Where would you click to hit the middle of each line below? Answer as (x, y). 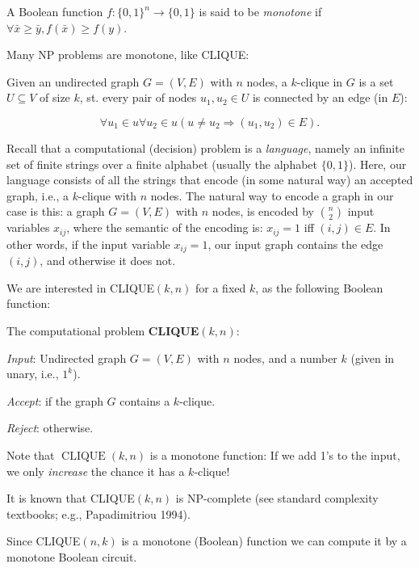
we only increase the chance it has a (96, 471)
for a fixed (221, 287)
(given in (373, 358)
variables (28, 227)
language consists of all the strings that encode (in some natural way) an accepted (210, 180)
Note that (31, 455)
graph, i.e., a (38, 195)
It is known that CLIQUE (71, 498)
